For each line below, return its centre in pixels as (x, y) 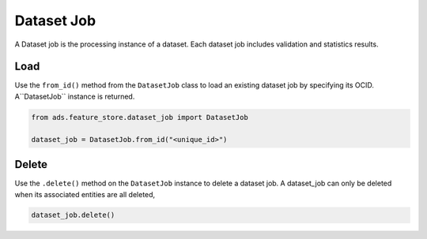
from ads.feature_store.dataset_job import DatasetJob (140, 117)
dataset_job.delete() (73, 215)
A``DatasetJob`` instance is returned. (75, 96)
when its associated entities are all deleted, (85, 194)
